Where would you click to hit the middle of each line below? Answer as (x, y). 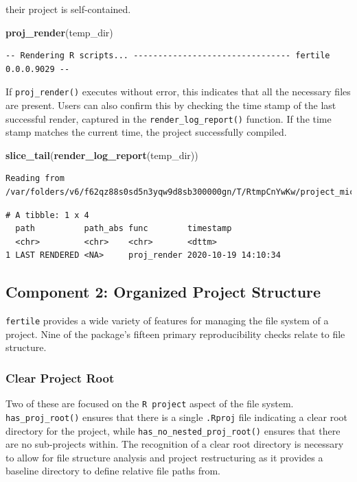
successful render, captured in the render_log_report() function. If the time (169, 118)
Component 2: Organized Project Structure (163, 292)
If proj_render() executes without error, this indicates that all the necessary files (178, 92)
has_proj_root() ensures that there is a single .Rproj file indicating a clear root (177, 417)
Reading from (35, 179)
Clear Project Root (60, 378)
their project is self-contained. (68, 9)
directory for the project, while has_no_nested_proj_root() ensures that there (173, 430)
